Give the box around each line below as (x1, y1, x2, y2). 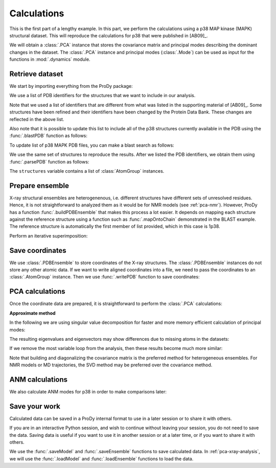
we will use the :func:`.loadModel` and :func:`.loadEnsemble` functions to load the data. (9, 455, 194, 462)
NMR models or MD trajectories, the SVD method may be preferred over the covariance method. (9, 362, 213, 368)
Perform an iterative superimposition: (9, 232, 88, 239)
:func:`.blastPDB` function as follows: (9, 133, 88, 139)
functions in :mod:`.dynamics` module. (9, 56, 90, 62)
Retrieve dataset (9, 69, 63, 78)
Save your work (9, 402, 61, 411)
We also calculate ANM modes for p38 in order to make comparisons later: (9, 389, 167, 395)
